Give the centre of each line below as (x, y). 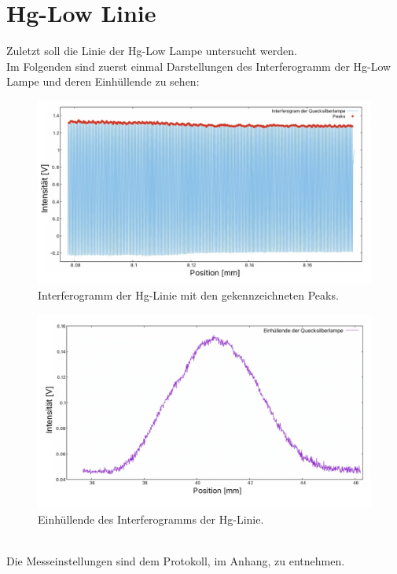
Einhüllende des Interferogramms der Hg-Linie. (151, 519)
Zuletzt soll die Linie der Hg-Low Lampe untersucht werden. (152, 51)
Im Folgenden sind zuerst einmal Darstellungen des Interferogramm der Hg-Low (199, 66)
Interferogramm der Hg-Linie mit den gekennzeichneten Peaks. (188, 295)
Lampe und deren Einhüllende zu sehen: (103, 81)
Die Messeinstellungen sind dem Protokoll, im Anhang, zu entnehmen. (176, 560)
